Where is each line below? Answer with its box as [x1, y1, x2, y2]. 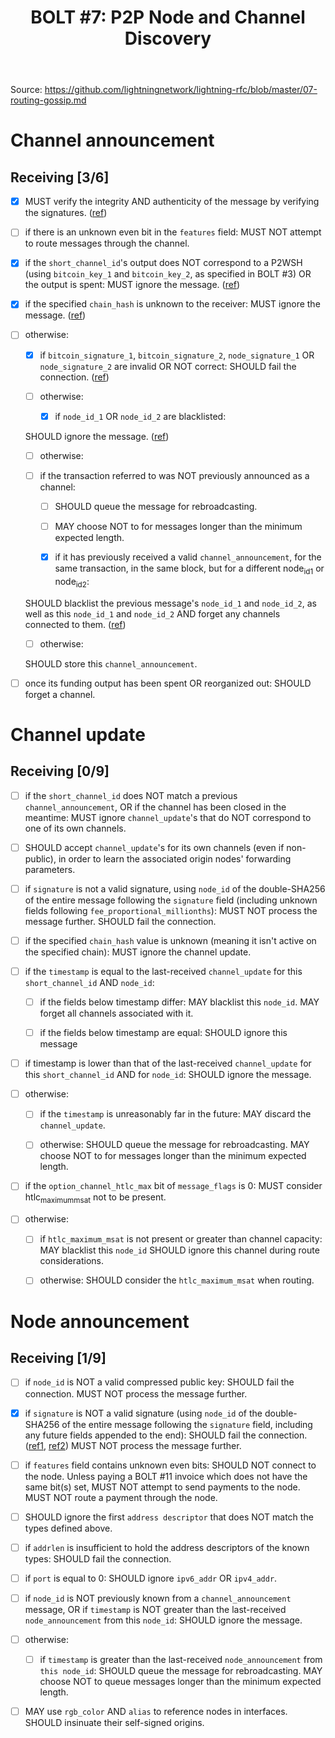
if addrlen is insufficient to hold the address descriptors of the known [24, 1541, 310, 1553]
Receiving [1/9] [10, 1350, 107, 1367]
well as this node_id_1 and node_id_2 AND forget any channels [24, 607, 281, 620]
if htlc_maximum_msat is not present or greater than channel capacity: [39, 1233, 323, 1245]
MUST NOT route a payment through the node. [24, 1491, 218, 1503]
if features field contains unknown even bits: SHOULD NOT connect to [24, 1459, 317, 1471]
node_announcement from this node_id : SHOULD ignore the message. [24, 1614, 303, 1626]
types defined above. [24, 1522, 113, 1534]
